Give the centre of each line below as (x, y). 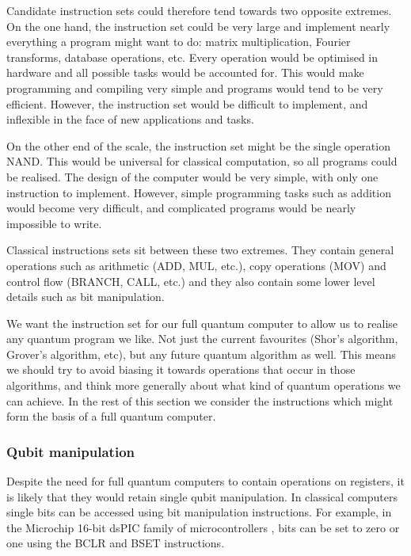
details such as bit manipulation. (86, 297)
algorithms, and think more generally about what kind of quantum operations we (204, 385)
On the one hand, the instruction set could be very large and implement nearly (198, 26)
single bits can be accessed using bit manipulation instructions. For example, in (199, 512)
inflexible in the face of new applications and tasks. (130, 119)
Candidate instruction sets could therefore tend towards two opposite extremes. (199, 10)
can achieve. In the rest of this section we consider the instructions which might (200, 400)
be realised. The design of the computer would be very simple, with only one (192, 176)
